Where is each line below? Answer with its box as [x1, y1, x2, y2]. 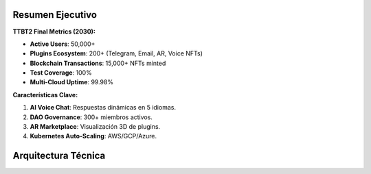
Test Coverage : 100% [30, 69, 92, 77]
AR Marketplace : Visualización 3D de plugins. [30, 123, 161, 131]
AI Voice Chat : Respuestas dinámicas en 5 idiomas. [30, 103, 177, 112]
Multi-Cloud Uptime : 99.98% [30, 78, 113, 86]
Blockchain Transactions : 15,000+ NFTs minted [30, 59, 166, 67]
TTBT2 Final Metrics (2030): [12, 27, 96, 36]
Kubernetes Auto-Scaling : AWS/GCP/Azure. [30, 132, 157, 140]
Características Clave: [12, 90, 78, 99]
